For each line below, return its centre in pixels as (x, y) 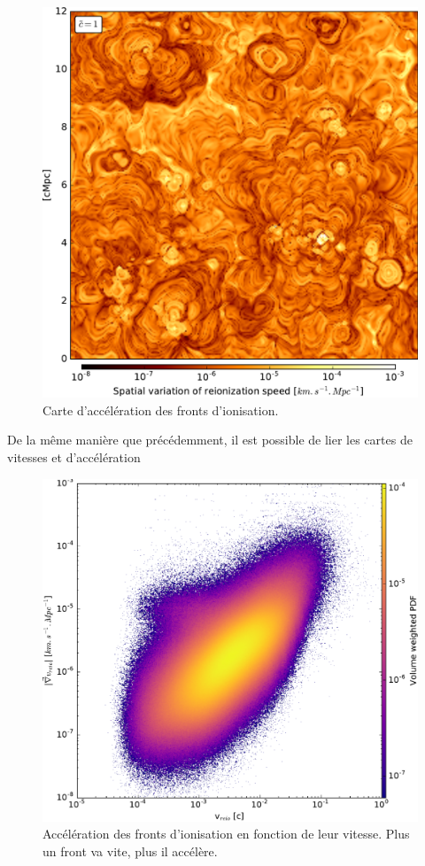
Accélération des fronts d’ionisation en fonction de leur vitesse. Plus (226, 834)
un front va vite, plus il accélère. (130, 851)
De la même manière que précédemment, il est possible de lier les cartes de (210, 440)
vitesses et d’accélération (74, 457)
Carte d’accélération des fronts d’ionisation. (161, 410)
